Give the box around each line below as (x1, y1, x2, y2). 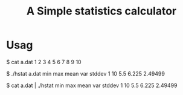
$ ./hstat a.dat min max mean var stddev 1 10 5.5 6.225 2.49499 (6, 70, 165, 77)
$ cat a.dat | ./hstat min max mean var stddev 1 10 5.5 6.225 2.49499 (6, 82, 178, 89)
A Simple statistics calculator (26, 4, 177, 18)
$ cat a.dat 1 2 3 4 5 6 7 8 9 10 (6, 58, 82, 65)
